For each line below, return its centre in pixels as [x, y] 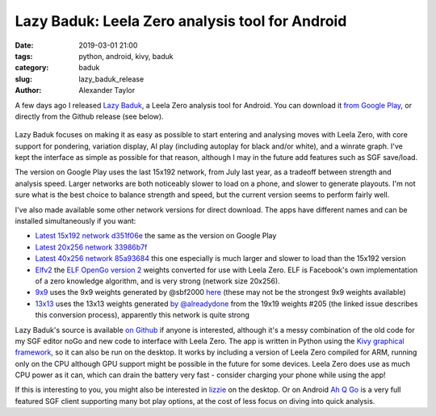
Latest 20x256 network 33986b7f [91, 247]
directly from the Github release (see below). [90, 116]
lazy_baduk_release [111, 79]
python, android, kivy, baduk [126, 56]
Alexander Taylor [107, 90]
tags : [24, 56]
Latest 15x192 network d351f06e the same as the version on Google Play [156, 236]
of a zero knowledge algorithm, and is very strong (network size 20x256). [157, 281]
